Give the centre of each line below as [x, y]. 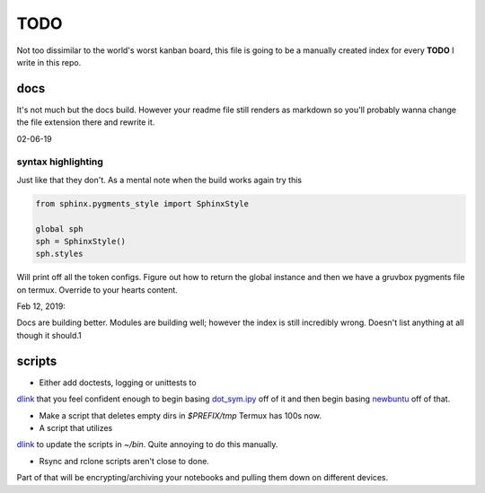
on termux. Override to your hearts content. [97, 290]
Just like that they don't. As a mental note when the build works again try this [159, 180]
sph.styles [59, 254]
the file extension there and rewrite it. [86, 122]
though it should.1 [49, 335]
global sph [59, 229]
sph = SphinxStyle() [80, 241]
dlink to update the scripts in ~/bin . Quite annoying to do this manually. [147, 445]
